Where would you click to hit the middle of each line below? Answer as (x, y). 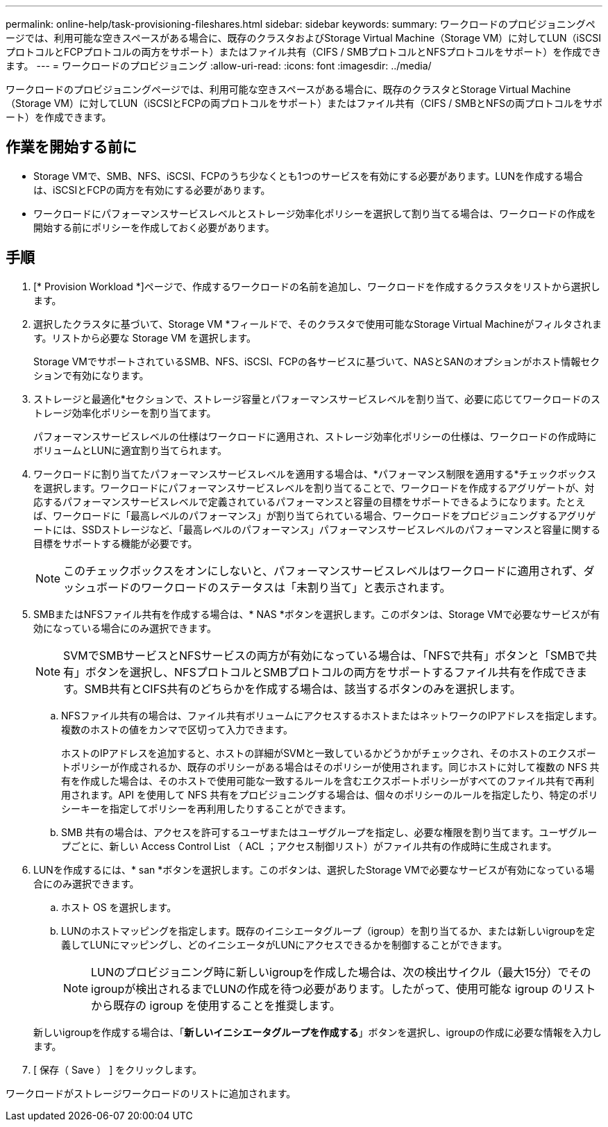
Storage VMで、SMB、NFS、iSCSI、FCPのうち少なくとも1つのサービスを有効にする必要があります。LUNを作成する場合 (309, 176)
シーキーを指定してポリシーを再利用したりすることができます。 (206, 808)
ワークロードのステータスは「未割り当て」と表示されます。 (296, 587)
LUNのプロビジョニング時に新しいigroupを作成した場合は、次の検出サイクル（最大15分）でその (341, 972)
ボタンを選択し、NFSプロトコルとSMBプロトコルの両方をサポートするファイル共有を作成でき (331, 672)
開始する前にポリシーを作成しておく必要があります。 (154, 227)
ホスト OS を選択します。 (119, 907)
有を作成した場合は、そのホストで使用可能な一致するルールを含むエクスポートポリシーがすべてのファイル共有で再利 (328, 780)
